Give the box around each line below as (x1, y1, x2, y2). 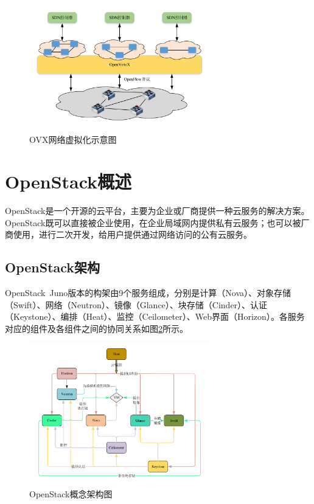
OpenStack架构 (5, 258, 100, 277)
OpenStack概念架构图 (29, 487, 113, 500)
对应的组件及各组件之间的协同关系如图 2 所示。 (5, 322, 188, 334)
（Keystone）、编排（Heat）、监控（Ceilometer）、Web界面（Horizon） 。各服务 (5, 310, 305, 323)
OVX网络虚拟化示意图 (29, 133, 117, 146)
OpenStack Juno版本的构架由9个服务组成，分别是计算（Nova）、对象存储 (5, 286, 291, 299)
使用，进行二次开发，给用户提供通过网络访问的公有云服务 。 (13, 228, 252, 241)
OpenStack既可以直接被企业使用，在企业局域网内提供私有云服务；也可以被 (5, 216, 301, 229)
